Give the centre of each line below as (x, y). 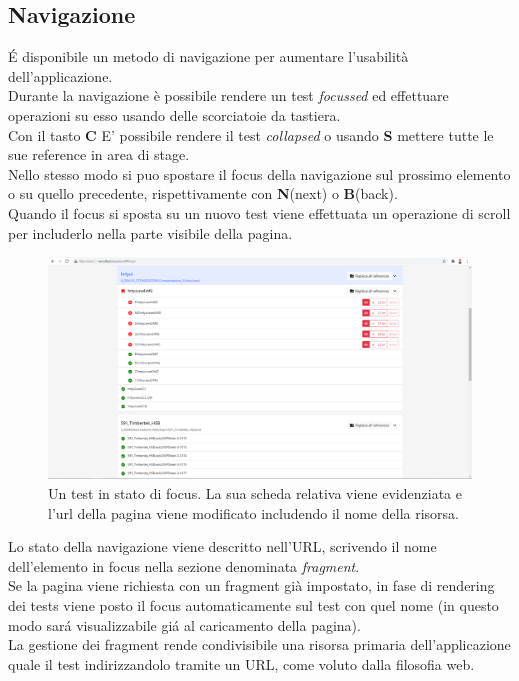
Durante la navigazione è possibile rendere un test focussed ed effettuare (228, 95)
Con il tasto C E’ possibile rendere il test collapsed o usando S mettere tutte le (251, 134)
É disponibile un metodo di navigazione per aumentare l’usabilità (208, 56)
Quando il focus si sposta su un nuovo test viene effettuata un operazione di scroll (259, 212)
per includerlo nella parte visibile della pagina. (150, 232)
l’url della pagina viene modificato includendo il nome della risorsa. (253, 512)
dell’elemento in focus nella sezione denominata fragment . (184, 565)
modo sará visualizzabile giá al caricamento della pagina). (184, 624)
